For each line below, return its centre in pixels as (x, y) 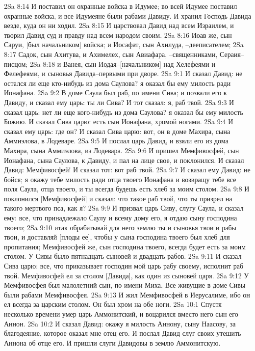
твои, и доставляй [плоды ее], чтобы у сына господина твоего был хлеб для (117, 237)
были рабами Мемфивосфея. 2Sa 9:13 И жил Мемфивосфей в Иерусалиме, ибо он (127, 294)
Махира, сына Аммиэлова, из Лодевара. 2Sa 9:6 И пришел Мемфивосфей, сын (122, 150)
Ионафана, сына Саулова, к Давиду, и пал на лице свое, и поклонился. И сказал (124, 160)
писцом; (16, 64)
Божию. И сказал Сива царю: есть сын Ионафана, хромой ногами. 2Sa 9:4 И (119, 121)
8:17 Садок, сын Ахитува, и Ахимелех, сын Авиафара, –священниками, (111, 54)
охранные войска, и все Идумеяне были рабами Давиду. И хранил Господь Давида (127, 15)
